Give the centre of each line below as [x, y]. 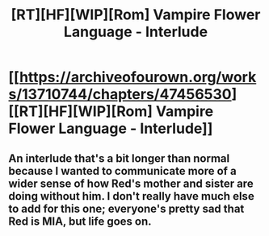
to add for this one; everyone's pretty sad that [126, 208]
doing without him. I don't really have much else [131, 196]
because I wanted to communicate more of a [122, 171]
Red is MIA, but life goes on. [80, 221]
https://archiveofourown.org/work [138, 77]
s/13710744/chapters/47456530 [120, 95]
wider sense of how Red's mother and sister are [131, 183]
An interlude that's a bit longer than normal [119, 158]
